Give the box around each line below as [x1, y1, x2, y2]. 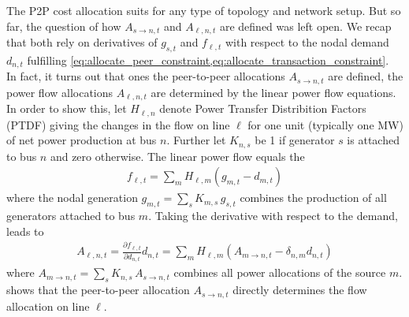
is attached [347, 132, 400, 148]
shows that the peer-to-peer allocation [6, 282, 190, 298]
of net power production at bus [6, 132, 157, 148]
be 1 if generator [255, 132, 335, 148]
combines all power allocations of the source [173, 264, 386, 281]
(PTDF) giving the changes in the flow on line [6, 116, 230, 132]
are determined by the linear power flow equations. [151, 84, 396, 100]
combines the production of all [240, 189, 387, 206]
